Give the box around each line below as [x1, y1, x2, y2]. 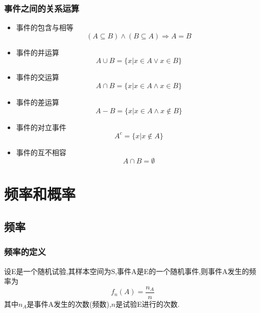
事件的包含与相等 [16, 22, 74, 33]
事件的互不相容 [16, 147, 66, 157]
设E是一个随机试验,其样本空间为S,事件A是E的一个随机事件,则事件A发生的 [4, 265, 249, 276]
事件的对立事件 [16, 121, 66, 132]
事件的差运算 [16, 97, 59, 107]
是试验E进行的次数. [115, 298, 180, 309]
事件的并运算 [16, 47, 59, 57]
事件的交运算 [16, 72, 59, 82]
